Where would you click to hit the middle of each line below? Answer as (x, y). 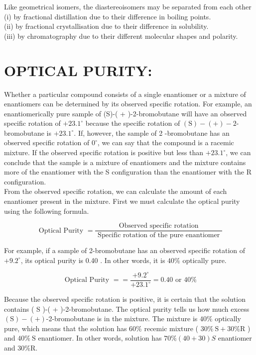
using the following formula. (47, 211)
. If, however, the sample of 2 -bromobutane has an (152, 133)
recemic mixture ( (171, 328)
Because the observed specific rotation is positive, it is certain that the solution (125, 299)
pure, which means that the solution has (65, 328)
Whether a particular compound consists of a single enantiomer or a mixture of (125, 94)
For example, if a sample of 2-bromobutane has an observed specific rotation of (125, 250)
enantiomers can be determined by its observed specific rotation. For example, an (128, 104)
